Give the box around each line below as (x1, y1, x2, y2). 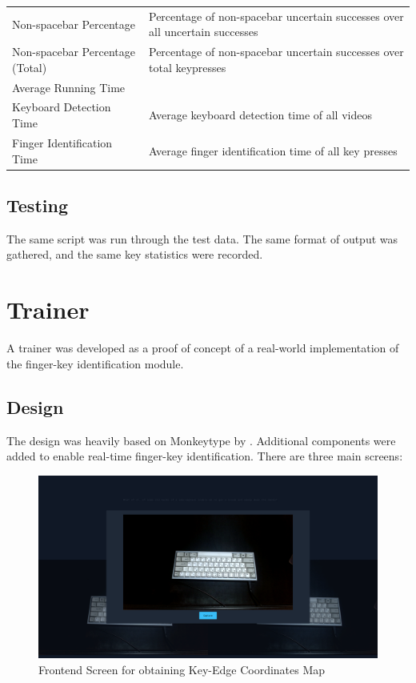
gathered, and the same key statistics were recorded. (6, 246, 263, 263)
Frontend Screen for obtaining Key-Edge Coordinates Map (38, 661, 326, 677)
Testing (6, 192, 68, 217)
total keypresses (148, 58, 226, 75)
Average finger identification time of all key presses (148, 142, 398, 159)
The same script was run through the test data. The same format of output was (6, 230, 398, 247)
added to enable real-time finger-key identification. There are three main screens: (6, 448, 403, 464)
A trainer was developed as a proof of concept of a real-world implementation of (6, 339, 399, 356)
